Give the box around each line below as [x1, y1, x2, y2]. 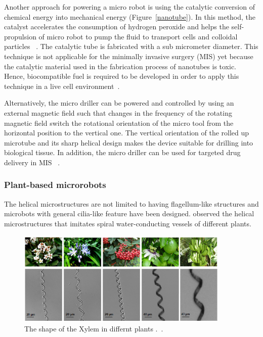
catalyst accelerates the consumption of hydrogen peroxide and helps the [4, 21, 229, 32]
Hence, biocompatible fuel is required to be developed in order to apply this [4, 71, 239, 81]
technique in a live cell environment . [4, 80, 120, 91]
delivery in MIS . [4, 157, 60, 167]
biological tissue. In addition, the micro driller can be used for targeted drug [4, 147, 241, 158]
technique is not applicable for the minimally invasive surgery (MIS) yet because [4, 51, 253, 61]
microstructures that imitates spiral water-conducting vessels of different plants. [4, 218, 251, 228]
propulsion [4, 31, 36, 41]
